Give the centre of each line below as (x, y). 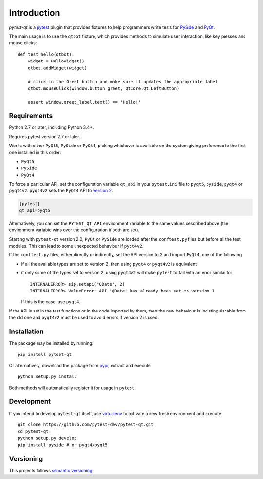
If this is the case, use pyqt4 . (51, 302)
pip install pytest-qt (45, 354)
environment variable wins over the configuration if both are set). (74, 230)
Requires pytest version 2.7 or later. (45, 136)
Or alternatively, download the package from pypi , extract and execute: (80, 365)
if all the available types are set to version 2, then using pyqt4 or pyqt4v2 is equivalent (109, 264)
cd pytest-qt (33, 431)
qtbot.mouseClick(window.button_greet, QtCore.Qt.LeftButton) (103, 88)
